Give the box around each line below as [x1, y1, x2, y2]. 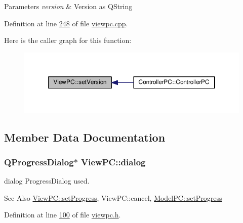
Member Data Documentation [4, 129, 166, 145]
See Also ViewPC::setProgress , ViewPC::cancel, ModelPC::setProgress [4, 192, 222, 203]
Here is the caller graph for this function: [4, 35, 132, 46]
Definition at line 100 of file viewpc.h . [4, 209, 121, 220]
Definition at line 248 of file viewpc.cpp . [4, 18, 128, 28]
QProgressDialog [4, 155, 74, 168]
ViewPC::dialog [81, 155, 146, 168]
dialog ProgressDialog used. [4, 175, 90, 186]
